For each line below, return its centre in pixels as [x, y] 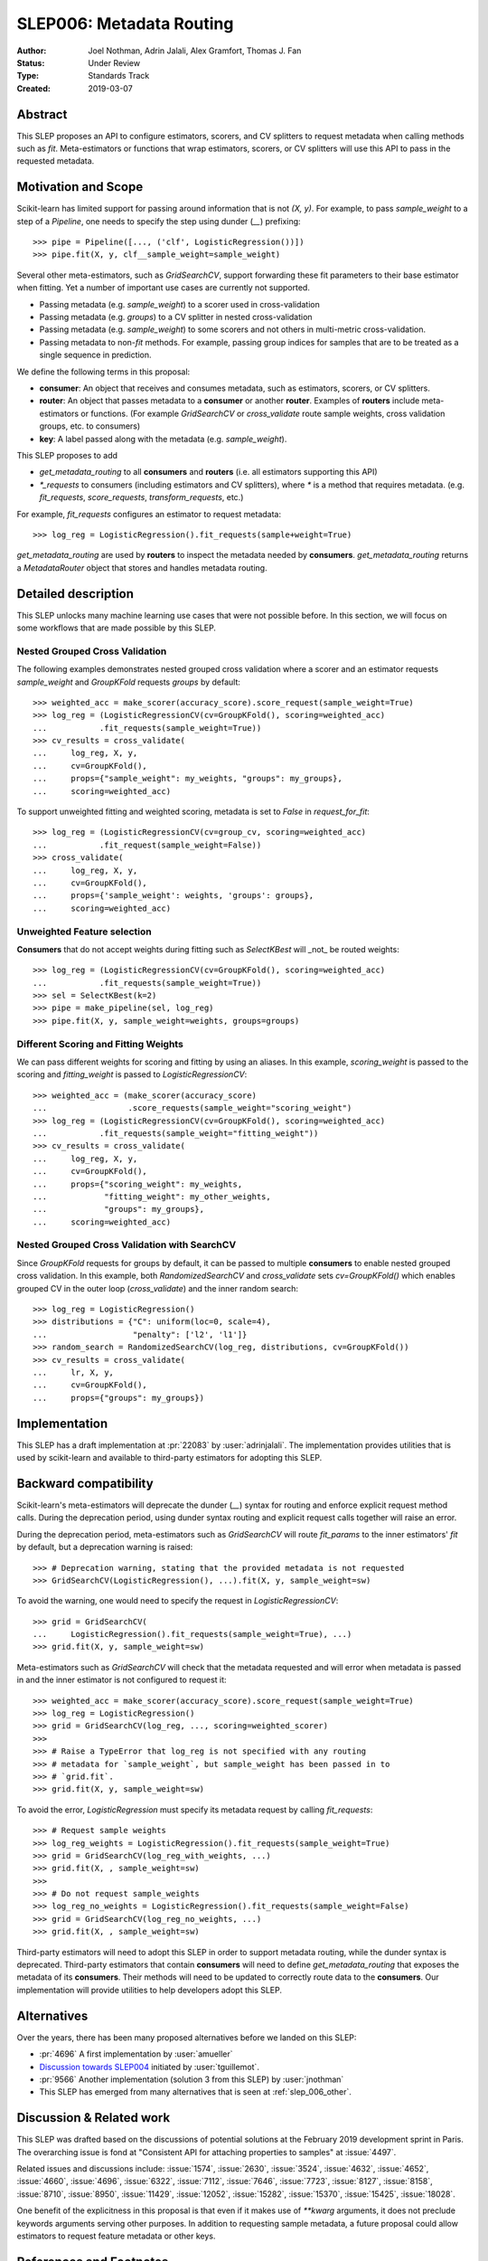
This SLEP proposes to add [67, 455]
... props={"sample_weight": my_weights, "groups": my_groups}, [188, 779]
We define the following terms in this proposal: [103, 372]
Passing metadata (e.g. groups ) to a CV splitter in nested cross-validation [176, 317]
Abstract [42, 114]
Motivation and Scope [80, 187]
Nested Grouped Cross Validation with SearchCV [127, 1245]
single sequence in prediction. [96, 355]
